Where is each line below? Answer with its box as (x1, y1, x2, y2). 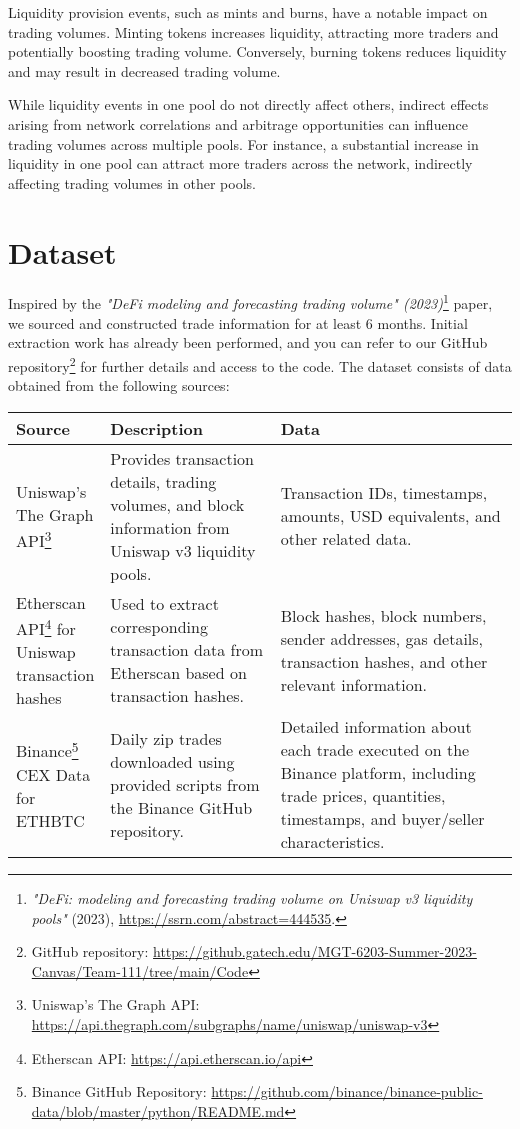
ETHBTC (16, 808, 85, 832)
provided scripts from (110, 772, 260, 796)
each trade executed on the (280, 738, 470, 762)
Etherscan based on (110, 661, 247, 685)
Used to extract (110, 592, 219, 616)
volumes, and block (110, 492, 245, 516)
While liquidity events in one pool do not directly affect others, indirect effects (8, 94, 489, 115)
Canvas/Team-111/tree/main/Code (31, 960, 249, 981)
